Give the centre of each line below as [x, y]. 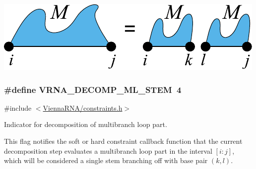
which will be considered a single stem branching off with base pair [106, 160]
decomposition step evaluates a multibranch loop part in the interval [108, 150]
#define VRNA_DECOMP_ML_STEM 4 [93, 89]
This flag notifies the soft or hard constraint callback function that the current [123, 141]
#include [18, 107]
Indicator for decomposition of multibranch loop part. [86, 124]
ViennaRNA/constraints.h [83, 107]
